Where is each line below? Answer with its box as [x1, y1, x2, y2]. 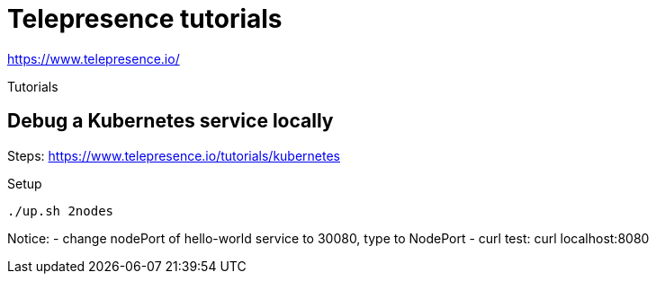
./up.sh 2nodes [7, 203, 114, 218]
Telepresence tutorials [7, 4, 283, 34]
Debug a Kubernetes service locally [7, 110, 334, 133]
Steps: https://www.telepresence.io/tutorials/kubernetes [7, 147, 340, 163]
